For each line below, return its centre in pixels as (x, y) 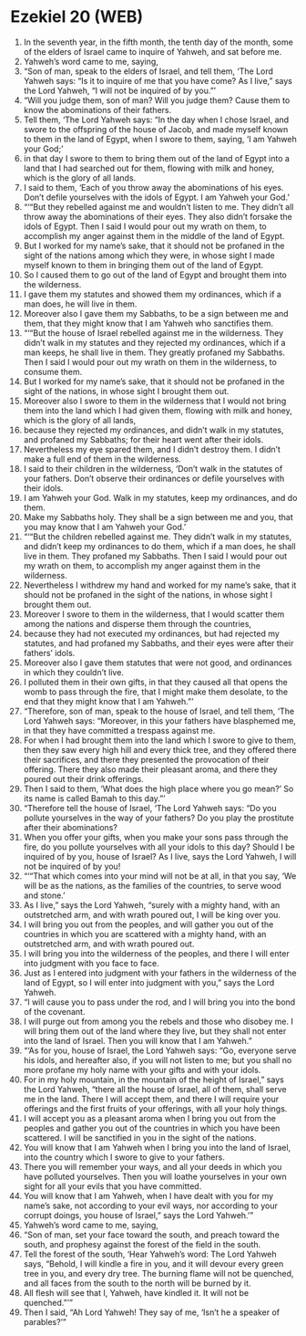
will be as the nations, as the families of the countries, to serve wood (152, 885)
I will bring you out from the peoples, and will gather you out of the (148, 924)
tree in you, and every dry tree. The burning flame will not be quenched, (158, 1273)
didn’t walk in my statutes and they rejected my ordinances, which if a (154, 342)
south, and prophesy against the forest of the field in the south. (142, 1244)
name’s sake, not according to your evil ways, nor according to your (151, 1206)
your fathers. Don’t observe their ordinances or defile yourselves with (154, 478)
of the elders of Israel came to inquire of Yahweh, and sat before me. (153, 51)
